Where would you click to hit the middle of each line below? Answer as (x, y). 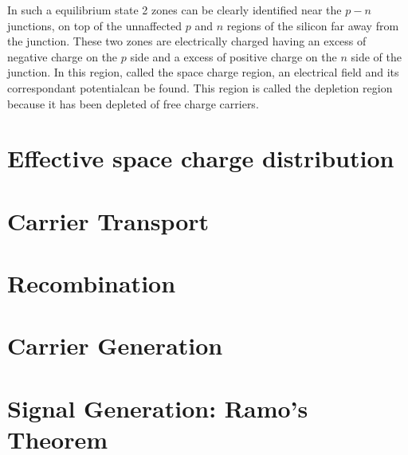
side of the (376, 56)
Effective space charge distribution (201, 158)
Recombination (92, 283)
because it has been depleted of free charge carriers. (133, 103)
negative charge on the (63, 56)
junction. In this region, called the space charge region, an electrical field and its (203, 72)
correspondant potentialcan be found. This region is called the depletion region (200, 87)
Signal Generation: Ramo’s (158, 408)
